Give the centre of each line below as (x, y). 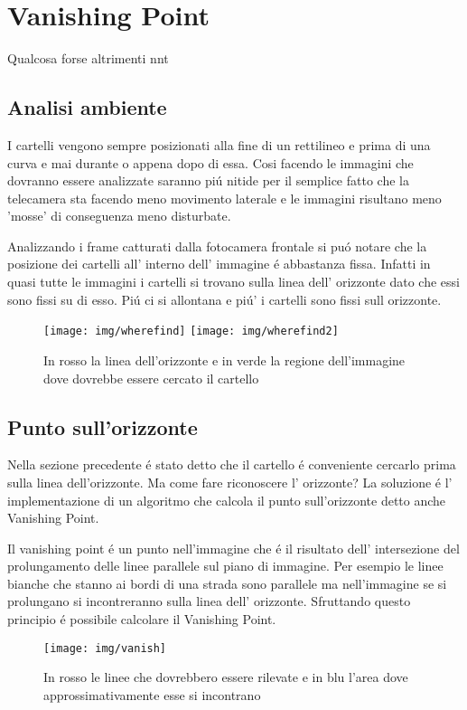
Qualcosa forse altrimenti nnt (88, 58)
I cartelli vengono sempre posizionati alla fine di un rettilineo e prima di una (219, 144)
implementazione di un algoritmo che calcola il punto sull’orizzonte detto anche (227, 500)
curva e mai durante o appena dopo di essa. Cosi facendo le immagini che (210, 162)
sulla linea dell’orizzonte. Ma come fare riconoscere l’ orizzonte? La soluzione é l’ (230, 482)
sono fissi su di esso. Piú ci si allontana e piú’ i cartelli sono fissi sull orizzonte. (224, 299)
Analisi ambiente (87, 107)
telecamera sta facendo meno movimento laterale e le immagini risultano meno (224, 198)
